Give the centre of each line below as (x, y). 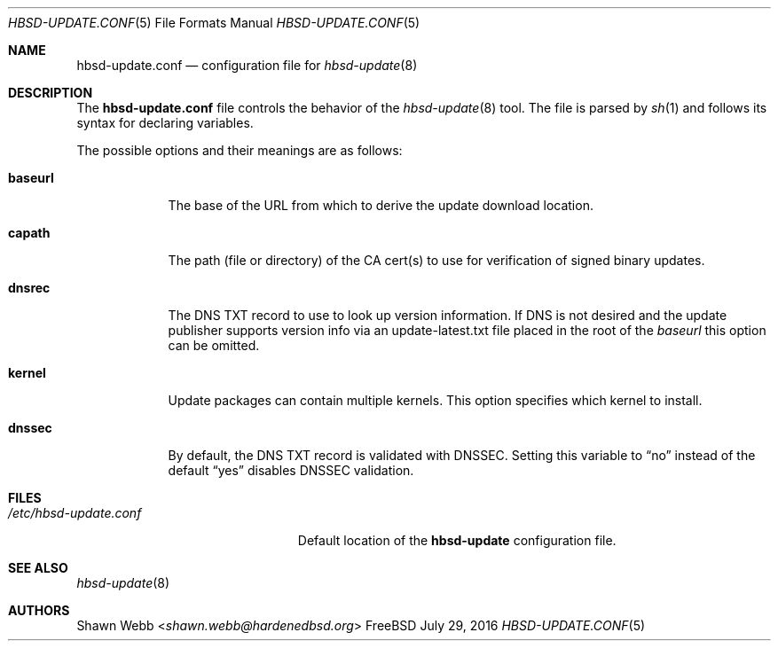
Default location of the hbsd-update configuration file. (457, 540)
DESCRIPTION (51, 93)
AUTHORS (39, 610)
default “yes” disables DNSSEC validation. (291, 470)
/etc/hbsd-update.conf (75, 513)
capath (29, 233)
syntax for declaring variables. (165, 123)
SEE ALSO (38, 568)
